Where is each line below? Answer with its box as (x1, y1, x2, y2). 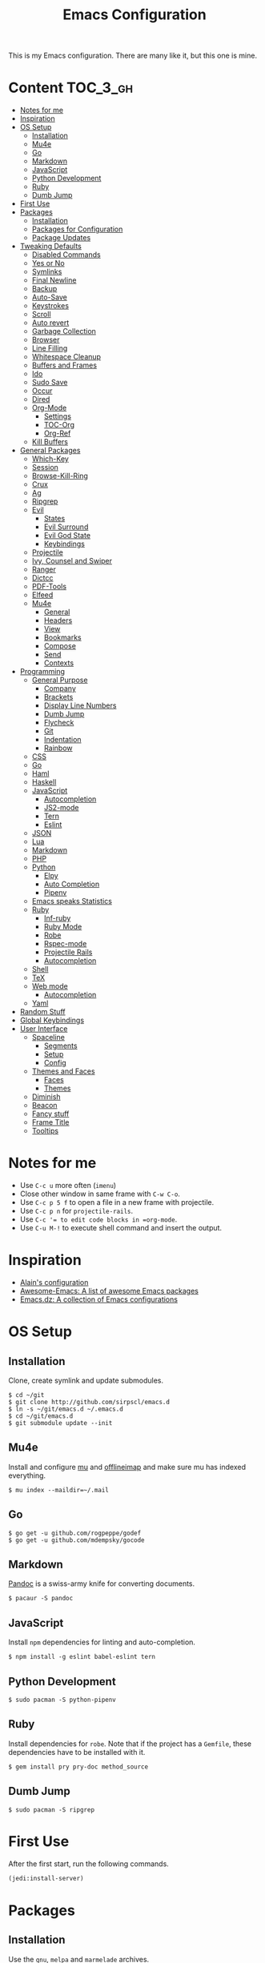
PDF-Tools (31, 582, 66, 592)
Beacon (31, 1101, 58, 1110)
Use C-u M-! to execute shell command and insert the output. (19, 1223, 223, 1233)
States (43, 514, 66, 524)
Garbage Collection (31, 327, 96, 336)
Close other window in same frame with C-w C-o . (19, 1189, 180, 1198)
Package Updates (31, 233, 91, 243)
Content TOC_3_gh (8, 78, 134, 97)
